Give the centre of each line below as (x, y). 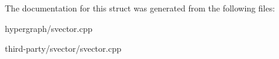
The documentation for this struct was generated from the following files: (140, 8)
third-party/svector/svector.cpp (63, 48)
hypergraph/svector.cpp (49, 28)
